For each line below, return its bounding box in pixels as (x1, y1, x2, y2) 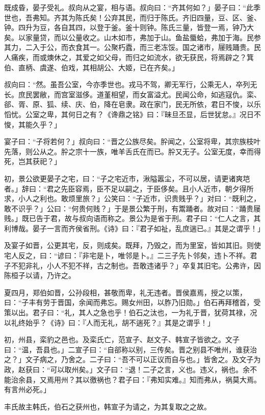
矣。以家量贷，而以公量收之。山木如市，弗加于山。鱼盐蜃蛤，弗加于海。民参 (4, 32, 261, 42)
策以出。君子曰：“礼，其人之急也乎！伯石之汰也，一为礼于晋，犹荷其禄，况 (4, 307, 257, 318)
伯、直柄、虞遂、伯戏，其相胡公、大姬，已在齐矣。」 (4, 62, 179, 72)
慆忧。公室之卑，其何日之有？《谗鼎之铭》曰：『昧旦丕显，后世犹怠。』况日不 (4, 108, 261, 119)
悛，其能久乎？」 (4, 119, 61, 129)
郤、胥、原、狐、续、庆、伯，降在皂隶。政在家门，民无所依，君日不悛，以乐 (4, 99, 261, 109)
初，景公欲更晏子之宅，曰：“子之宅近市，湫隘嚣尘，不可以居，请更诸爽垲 (4, 173, 250, 183)
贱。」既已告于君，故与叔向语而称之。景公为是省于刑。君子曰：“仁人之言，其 (4, 213, 261, 224)
